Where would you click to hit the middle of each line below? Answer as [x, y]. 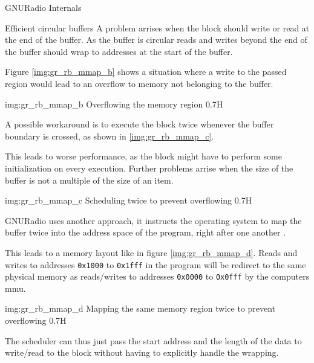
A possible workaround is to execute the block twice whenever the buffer [139, 124]
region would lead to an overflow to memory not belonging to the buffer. [139, 83]
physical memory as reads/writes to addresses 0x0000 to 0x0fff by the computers [157, 276]
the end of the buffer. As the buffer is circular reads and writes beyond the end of [156, 40]
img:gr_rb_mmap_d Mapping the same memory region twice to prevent [140, 308]
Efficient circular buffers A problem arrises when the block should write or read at [157, 27]
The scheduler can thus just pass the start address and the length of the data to [153, 340]
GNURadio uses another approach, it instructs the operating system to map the [153, 220]
